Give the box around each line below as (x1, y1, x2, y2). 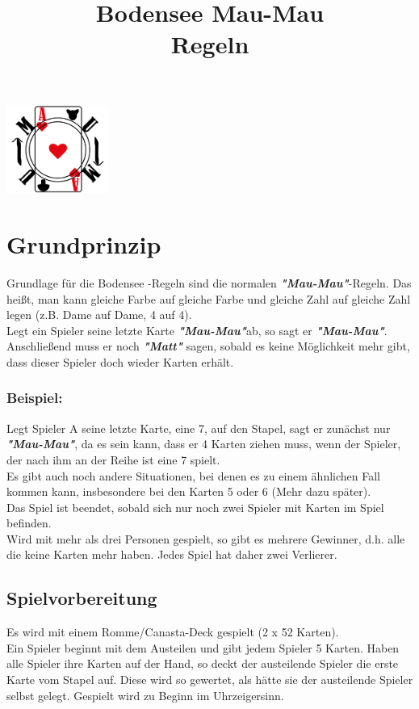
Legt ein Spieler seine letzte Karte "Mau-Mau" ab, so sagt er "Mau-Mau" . (6, 321, 388, 338)
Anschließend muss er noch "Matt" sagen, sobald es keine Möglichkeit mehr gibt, (6, 338, 410, 354)
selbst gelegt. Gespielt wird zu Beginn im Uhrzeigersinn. (6, 686, 284, 703)
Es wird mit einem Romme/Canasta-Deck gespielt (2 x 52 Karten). (6, 623, 339, 640)
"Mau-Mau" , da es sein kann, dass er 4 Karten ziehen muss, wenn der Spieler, (6, 435, 401, 452)
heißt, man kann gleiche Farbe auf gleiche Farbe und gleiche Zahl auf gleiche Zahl (6, 290, 411, 307)
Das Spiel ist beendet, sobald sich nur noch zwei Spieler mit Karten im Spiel (6, 498, 384, 515)
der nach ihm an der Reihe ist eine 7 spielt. (6, 451, 220, 468)
